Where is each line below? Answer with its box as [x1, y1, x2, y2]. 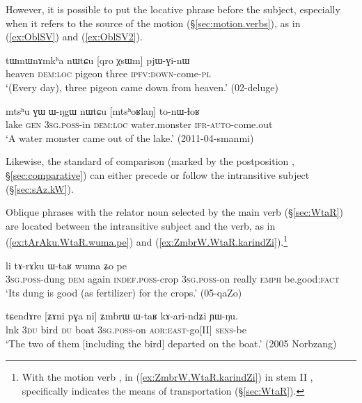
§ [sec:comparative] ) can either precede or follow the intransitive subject [6, 167, 310, 182]
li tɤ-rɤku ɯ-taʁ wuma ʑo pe [6, 258, 127, 272]
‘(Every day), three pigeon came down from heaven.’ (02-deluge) [6, 79, 278, 94]
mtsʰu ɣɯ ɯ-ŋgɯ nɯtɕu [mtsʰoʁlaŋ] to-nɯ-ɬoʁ [6, 103, 200, 118]
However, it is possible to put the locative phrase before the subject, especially [6, 2, 340, 16]
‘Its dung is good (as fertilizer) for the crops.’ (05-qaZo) [6, 285, 242, 299]
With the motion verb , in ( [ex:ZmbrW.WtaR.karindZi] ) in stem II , [22, 370, 313, 384]
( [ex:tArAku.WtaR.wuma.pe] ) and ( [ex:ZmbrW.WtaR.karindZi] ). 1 [6, 232, 288, 248]
